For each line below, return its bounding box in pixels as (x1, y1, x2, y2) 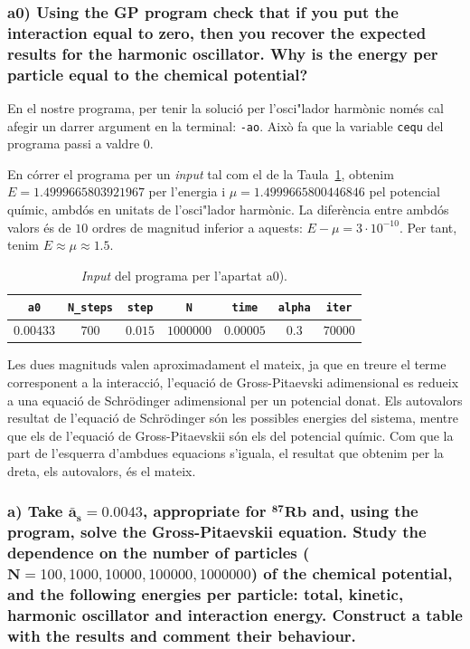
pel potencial (369, 182, 440, 201)
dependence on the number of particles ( (7, 541, 310, 564)
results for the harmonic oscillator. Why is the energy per (7, 42, 438, 64)
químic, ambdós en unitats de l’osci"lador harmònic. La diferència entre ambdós (7, 200, 449, 219)
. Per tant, (399, 217, 457, 236)
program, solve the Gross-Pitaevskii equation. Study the (7, 520, 427, 543)
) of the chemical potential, (250, 562, 453, 585)
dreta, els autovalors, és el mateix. (7, 461, 196, 480)
